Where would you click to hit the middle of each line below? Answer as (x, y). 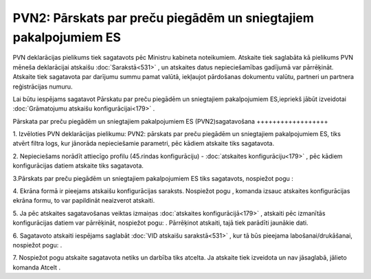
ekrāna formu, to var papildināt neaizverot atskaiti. (84, 201)
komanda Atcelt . (37, 267)
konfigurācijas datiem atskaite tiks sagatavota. (78, 166)
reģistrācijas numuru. (43, 87)
